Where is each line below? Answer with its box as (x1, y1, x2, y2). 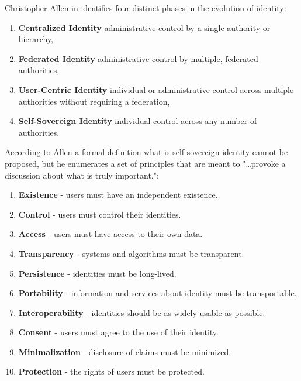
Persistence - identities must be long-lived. (18, 267, 177, 279)
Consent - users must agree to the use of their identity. (18, 326, 219, 338)
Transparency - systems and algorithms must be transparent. (18, 247, 244, 259)
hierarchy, (18, 33, 54, 45)
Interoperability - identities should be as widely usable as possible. (18, 306, 265, 318)
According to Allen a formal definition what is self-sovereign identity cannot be (5, 146, 288, 158)
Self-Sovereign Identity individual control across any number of (18, 115, 257, 127)
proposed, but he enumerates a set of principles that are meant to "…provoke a (5, 157, 286, 169)
